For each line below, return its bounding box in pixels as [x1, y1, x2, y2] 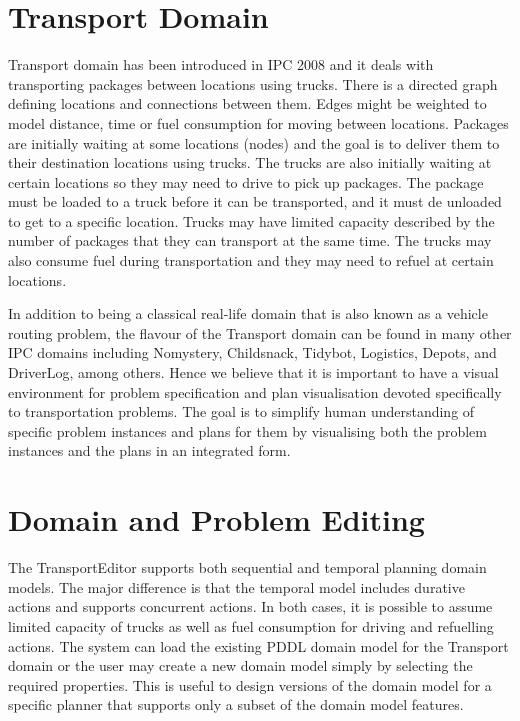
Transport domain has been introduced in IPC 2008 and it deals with [8, 54, 434, 75]
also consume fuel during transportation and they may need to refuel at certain [8, 250, 494, 271]
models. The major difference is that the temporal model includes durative [8, 576, 465, 597]
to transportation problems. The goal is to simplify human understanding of [8, 401, 475, 422]
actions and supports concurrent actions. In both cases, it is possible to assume [8, 596, 493, 617]
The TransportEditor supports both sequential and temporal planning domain [8, 557, 487, 578]
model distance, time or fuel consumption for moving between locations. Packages [8, 112, 509, 133]
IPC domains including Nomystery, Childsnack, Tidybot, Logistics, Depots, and [8, 342, 497, 363]
